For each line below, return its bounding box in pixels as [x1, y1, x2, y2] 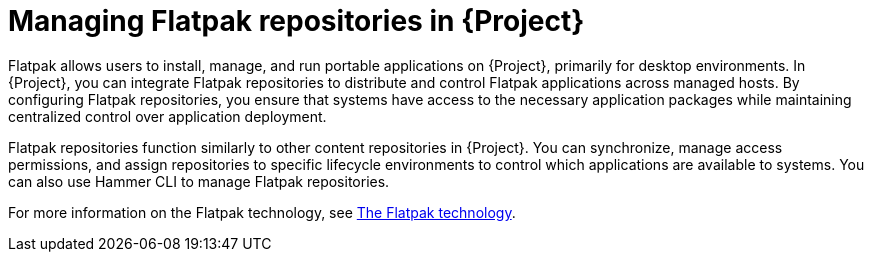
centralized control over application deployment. [8, 107, 327, 125]
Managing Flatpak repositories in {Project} [8, 4, 585, 38]
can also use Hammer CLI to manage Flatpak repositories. [8, 172, 390, 190]
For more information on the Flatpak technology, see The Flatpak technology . [8, 203, 516, 221]
